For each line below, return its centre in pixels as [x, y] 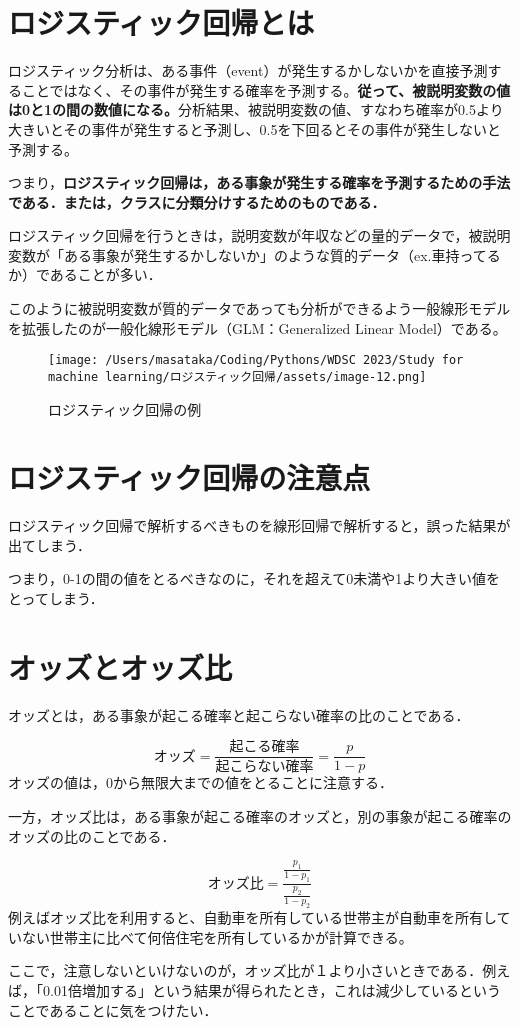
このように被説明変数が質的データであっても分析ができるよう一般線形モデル [259, 308]
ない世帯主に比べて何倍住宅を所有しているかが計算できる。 [217, 936]
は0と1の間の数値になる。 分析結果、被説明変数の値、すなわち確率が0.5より [256, 109]
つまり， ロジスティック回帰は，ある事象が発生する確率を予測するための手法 [259, 182]
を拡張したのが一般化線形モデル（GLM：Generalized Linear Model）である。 [257, 327]
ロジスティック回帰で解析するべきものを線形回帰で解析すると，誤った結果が [259, 525]
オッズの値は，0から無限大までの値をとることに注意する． [200, 782]
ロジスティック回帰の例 [125, 408]
